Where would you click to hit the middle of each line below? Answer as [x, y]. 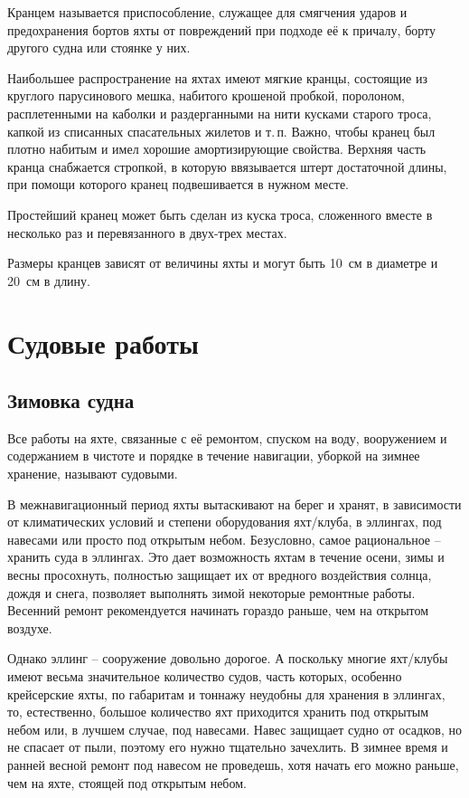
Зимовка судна [71, 400]
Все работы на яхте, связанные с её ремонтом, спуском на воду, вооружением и [227, 437]
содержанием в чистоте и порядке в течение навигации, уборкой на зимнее [214, 456]
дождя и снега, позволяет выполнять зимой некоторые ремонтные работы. [211, 592]
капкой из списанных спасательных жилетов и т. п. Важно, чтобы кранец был [221, 131]
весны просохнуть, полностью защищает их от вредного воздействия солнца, [220, 575]
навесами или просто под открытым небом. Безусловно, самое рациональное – [224, 539]
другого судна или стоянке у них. [99, 47]
